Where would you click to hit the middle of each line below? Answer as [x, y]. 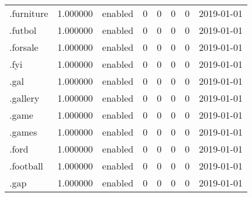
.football [26, 166]
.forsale [24, 47]
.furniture [29, 13]
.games [23, 132]
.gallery [25, 98]
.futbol [23, 30]
